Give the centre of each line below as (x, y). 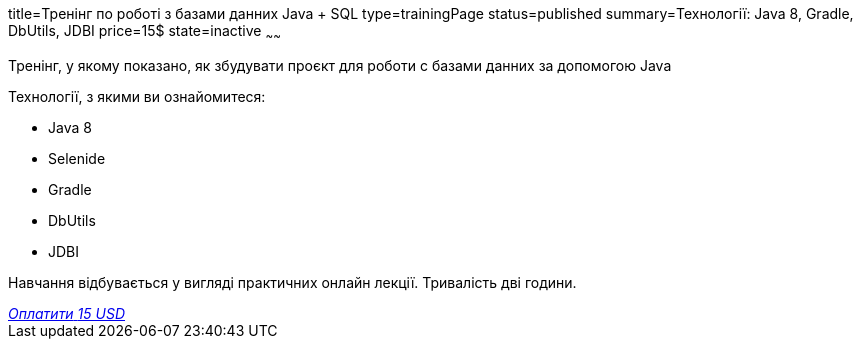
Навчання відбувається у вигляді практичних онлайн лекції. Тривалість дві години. (292, 282)
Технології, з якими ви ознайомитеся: (137, 96)
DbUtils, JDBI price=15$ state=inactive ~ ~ (144, 32)
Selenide (77, 158)
